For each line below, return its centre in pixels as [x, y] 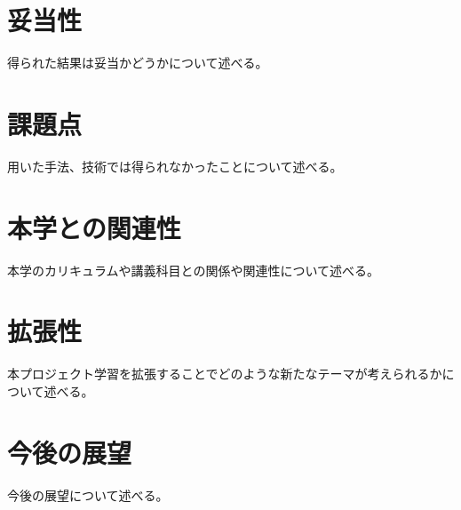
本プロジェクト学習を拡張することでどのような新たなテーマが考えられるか [225, 374]
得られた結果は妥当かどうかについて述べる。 [138, 63]
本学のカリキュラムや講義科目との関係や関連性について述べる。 [194, 270]
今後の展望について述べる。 [88, 494]
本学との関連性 [94, 227]
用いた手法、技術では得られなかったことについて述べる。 [175, 166]
